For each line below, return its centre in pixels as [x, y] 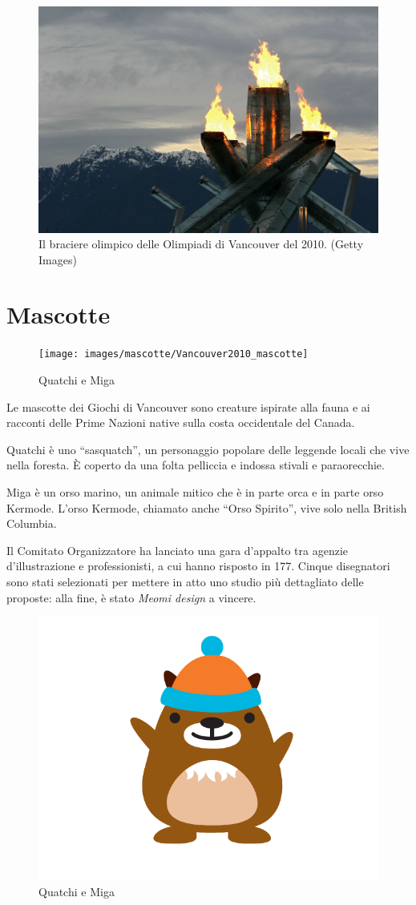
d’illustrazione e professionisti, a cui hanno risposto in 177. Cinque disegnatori [198, 566]
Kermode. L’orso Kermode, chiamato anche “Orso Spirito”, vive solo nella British [207, 507]
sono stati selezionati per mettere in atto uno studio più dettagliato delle [185, 582]
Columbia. [32, 523]
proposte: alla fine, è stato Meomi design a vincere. [131, 597]
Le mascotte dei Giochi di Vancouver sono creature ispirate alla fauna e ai [188, 406]
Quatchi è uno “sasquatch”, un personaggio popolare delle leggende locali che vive [208, 449]
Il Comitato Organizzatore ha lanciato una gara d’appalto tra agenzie [178, 550]
